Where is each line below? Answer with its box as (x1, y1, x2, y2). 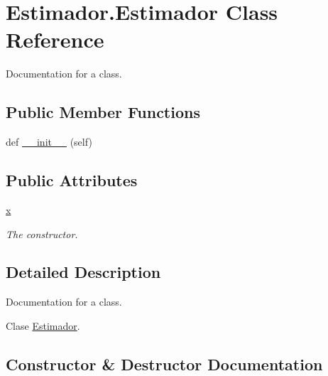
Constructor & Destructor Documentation (6, 353, 323, 375)
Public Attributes (6, 169, 138, 191)
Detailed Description (6, 261, 161, 283)
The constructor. (6, 226, 78, 241)
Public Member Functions (6, 101, 200, 123)
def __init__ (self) (6, 134, 92, 149)
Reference (6, 25, 104, 54)
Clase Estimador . (6, 318, 80, 333)
